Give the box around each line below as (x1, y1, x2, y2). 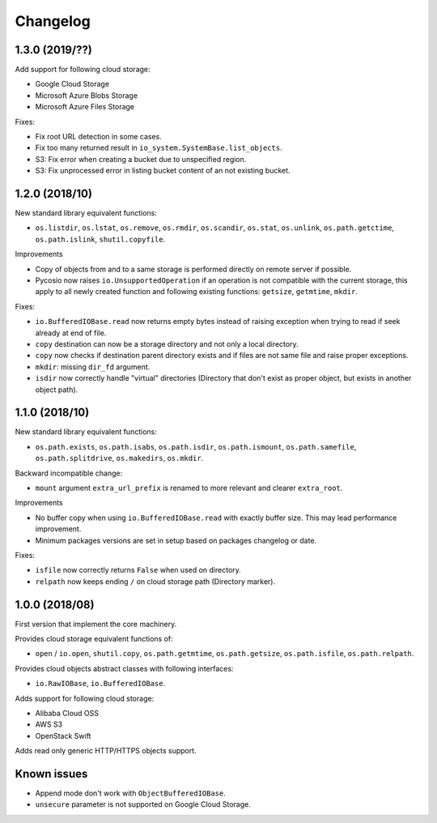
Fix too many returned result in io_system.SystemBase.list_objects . (35, 143, 282, 153)
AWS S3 (35, 719, 63, 729)
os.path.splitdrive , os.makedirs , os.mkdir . (35, 454, 204, 463)
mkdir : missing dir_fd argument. (35, 361, 151, 372)
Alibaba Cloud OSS (35, 709, 99, 719)
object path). (35, 385, 78, 394)
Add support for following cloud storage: (15, 65, 151, 75)
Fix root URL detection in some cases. (35, 132, 162, 142)
